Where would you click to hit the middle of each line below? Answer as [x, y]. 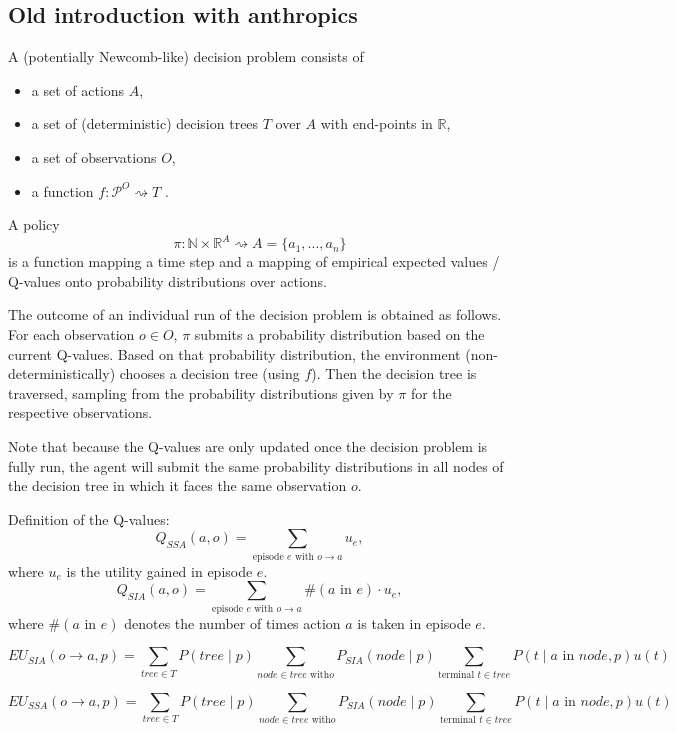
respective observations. [80, 412]
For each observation [71, 334]
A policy [34, 224]
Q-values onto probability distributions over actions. [167, 280]
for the [431, 392]
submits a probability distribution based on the [339, 334]
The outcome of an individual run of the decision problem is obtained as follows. [255, 314]
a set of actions [78, 89]
